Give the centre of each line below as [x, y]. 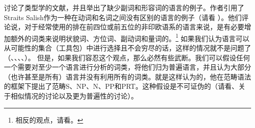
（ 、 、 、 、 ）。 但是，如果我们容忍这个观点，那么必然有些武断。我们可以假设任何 [127, 57]
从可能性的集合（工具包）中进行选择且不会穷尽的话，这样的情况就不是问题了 [127, 48]
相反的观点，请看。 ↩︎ [49, 119]
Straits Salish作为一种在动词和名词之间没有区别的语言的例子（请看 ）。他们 [123, 17]
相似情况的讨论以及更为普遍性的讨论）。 [74, 96]
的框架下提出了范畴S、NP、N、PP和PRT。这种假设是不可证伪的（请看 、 [121, 86]
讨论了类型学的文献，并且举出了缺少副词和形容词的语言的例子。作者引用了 [124, 7]
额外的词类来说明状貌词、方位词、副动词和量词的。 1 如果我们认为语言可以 [130, 37]
